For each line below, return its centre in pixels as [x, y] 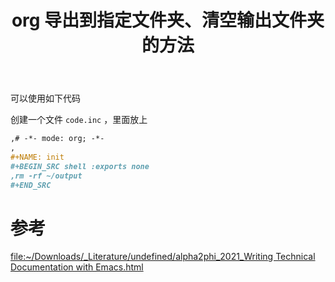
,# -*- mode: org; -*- [57, 139]
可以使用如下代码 [45, 98]
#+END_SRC [31, 185]
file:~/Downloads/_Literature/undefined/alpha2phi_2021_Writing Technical [163, 257]
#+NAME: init [37, 157]
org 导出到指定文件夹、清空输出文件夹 [168, 20]
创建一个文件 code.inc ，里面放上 [79, 120]
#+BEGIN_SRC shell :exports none [80, 166]
